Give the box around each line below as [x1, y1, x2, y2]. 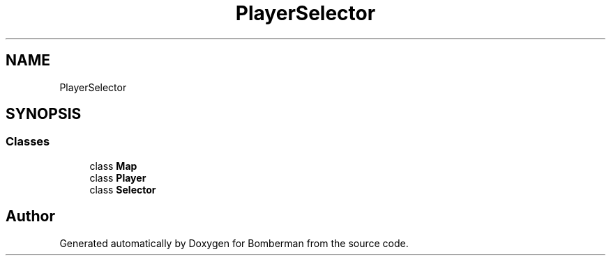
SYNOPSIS [6, 105, 82, 123]
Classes [6, 134, 50, 149]
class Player [89, 171, 146, 184]
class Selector [89, 183, 156, 196]
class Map [89, 159, 137, 172]
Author [6, 207, 55, 226]
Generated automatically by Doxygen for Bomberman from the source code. [59, 237, 409, 249]
